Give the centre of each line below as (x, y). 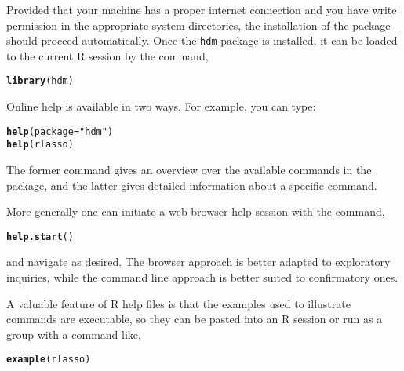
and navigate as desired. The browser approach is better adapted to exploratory (198, 262)
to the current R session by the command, (107, 55)
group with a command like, (74, 334)
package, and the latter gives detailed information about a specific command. (192, 185)
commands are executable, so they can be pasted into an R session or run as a (195, 319)
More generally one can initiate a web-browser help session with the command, (196, 211)
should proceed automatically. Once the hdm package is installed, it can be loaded (202, 40)
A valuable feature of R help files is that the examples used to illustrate (178, 303)
